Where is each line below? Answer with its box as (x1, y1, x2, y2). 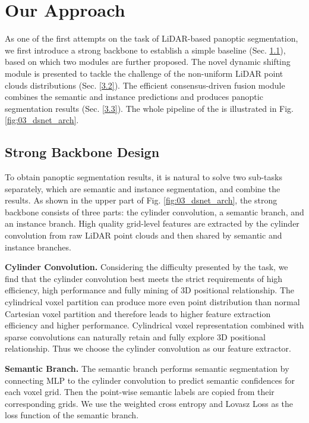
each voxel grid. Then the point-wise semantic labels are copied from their (5, 386, 275, 398)
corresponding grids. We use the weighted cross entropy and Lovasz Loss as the (5, 397, 294, 409)
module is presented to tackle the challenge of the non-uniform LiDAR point (5, 67, 283, 79)
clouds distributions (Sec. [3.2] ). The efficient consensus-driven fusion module (5, 79, 285, 91)
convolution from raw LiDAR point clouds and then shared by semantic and (5, 229, 282, 242)
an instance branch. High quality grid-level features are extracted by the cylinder (5, 217, 299, 230)
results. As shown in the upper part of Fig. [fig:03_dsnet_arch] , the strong (5, 194, 278, 206)
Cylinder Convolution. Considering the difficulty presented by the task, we (5, 261, 288, 273)
